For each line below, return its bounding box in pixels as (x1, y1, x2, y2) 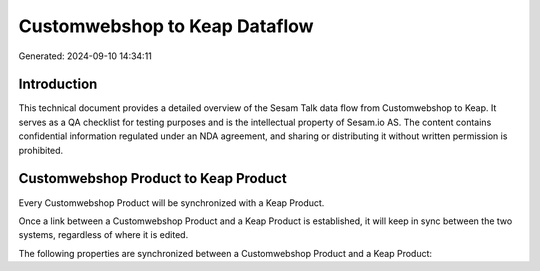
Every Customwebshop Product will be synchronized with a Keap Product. (18, 196, 325, 209)
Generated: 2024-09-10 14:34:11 (18, 50, 152, 62)
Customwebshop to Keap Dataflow (18, 15, 314, 37)
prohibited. (18, 144, 64, 156)
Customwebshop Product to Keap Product (18, 170, 287, 187)
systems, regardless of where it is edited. (18, 229, 189, 241)
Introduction (18, 76, 98, 93)
